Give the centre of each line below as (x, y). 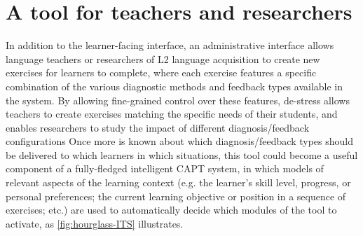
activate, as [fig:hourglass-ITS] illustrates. (95, 223)
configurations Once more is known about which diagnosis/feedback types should (180, 141)
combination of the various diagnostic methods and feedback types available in (174, 86)
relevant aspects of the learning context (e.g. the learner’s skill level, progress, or (178, 182)
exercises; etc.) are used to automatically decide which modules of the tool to (171, 210)
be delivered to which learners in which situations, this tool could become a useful (182, 154)
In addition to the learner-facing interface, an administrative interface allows (170, 45)
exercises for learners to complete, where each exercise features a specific (161, 72)
